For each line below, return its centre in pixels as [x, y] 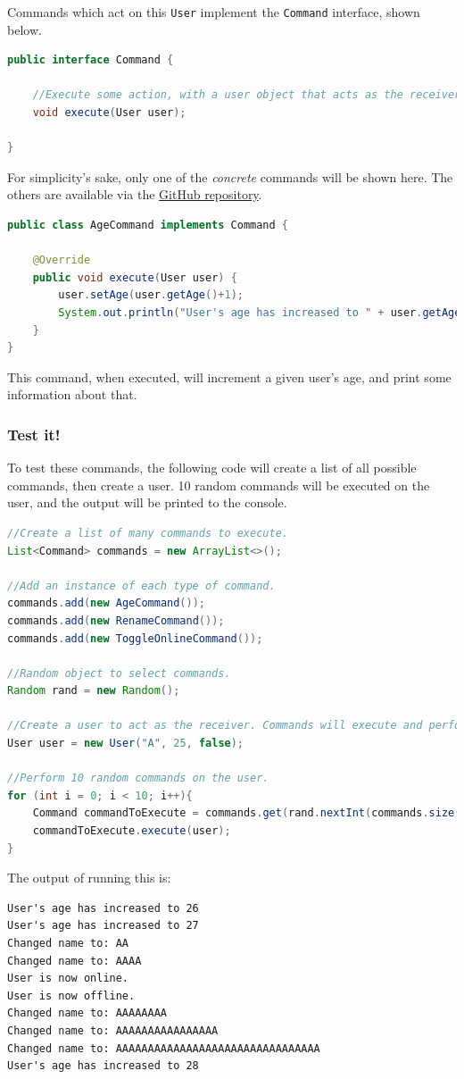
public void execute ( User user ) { [135, 277]
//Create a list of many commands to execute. [148, 533]
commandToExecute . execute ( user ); [132, 831]
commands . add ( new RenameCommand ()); [116, 620]
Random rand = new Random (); [94, 691]
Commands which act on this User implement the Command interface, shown [214, 12]
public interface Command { [91, 60]
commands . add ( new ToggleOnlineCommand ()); [135, 638]
